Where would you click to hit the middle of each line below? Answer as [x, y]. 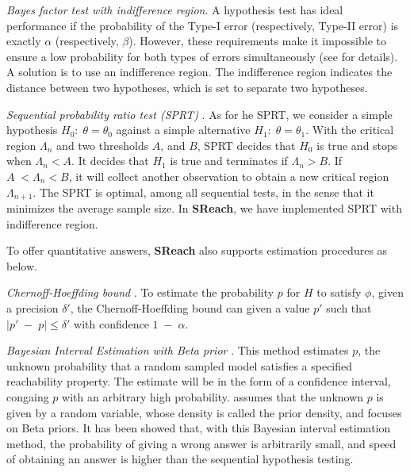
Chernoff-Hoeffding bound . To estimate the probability [140, 292]
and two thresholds [103, 145]
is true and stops [357, 145]
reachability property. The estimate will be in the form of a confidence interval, [199, 381]
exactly [24, 41]
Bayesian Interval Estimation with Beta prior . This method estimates [178, 350]
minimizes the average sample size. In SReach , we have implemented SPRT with [204, 207]
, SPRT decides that [246, 145]
